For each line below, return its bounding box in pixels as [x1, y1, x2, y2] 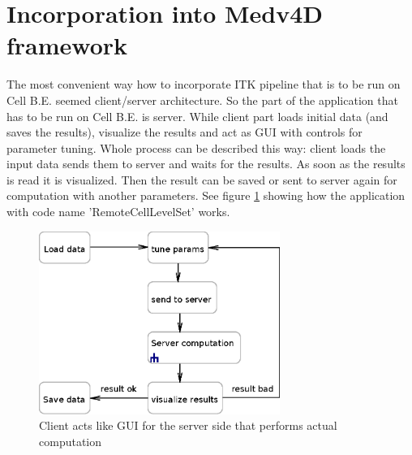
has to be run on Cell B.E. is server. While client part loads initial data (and [6, 107, 388, 124]
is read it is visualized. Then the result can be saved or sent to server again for [6, 171, 397, 188]
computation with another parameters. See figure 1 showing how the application [6, 187, 406, 204]
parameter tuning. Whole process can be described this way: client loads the [6, 139, 386, 156]
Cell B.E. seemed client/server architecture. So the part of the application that [6, 91, 398, 108]
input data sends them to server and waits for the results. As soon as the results [6, 155, 406, 172]
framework [6, 28, 128, 62]
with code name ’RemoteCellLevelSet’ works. [6, 203, 230, 220]
